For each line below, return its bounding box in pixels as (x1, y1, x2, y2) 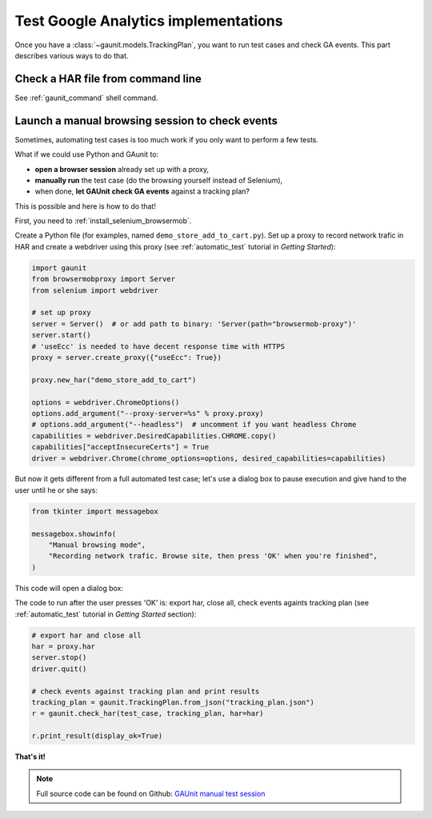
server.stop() (31, 653, 87, 662)
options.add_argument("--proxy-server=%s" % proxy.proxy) (31, 409, 264, 417)
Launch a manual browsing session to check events (14, 114, 278, 127)
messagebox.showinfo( (31, 529, 117, 538)
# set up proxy (31, 308, 91, 318)
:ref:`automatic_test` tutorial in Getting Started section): (14, 609, 197, 619)
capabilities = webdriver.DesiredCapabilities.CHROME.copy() (31, 431, 277, 440)
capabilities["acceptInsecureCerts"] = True (31, 442, 210, 452)
